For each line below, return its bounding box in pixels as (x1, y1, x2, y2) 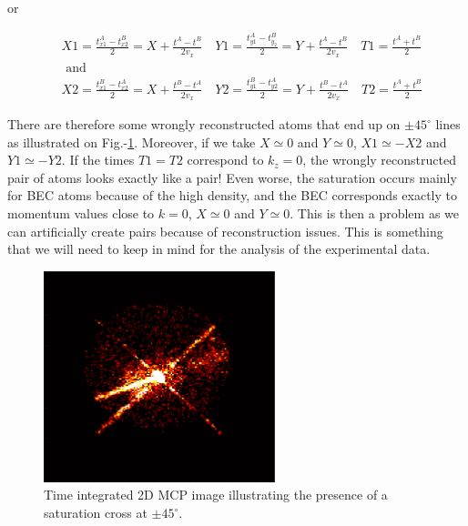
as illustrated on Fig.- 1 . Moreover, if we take (7, 132, 256, 151)
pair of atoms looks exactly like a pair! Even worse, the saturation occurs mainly (7, 167, 457, 187)
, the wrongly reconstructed (302, 150, 456, 169)
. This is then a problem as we (290, 204, 459, 223)
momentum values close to (7, 204, 155, 223)
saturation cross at (44, 503, 148, 522)
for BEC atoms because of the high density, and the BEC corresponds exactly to (7, 186, 457, 205)
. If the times (61, 150, 135, 169)
